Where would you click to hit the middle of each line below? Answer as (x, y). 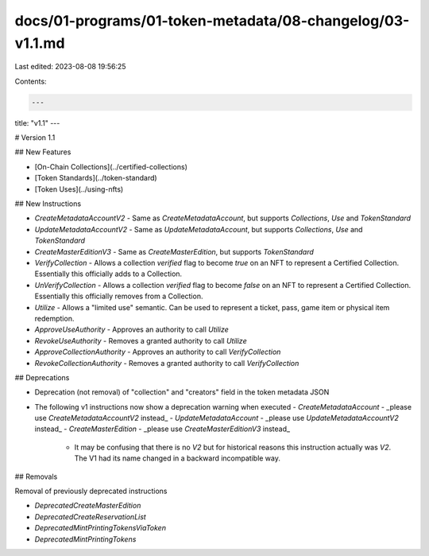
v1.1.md (40, 43)
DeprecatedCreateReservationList (90, 516)
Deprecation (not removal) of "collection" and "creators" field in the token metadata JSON (182, 392)
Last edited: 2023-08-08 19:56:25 (70, 67)
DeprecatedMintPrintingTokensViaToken (100, 528)
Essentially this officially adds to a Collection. (108, 274)
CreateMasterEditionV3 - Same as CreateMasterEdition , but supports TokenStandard (174, 251)
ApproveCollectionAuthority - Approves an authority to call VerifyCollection (158, 352)
